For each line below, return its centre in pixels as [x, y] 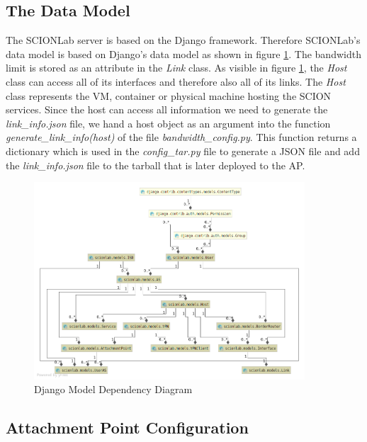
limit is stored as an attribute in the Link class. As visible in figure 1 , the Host [176, 68]
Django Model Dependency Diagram [113, 389]
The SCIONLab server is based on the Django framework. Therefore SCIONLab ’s [183, 40]
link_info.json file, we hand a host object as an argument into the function [168, 123]
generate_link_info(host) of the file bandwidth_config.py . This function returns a [181, 137]
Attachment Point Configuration [127, 427]
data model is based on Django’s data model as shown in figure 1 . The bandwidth [183, 53]
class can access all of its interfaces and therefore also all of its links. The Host [176, 81]
